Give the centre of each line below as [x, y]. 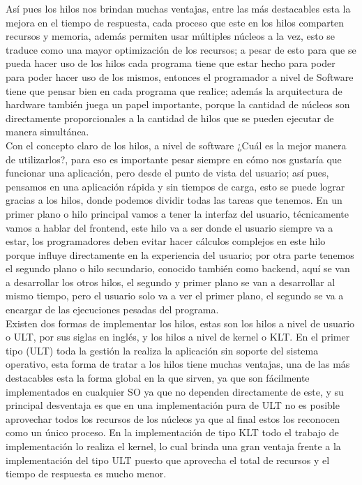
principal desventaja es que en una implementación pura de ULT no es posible [173, 405]
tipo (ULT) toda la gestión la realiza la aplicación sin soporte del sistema [162, 350]
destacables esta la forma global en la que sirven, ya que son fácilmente [158, 378]
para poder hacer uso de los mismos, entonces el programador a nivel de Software [180, 76]
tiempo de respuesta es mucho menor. [86, 473]
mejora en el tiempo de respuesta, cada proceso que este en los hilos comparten [175, 22]
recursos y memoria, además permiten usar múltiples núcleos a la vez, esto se [171, 36]
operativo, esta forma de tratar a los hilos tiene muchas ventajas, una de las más [178, 364]
